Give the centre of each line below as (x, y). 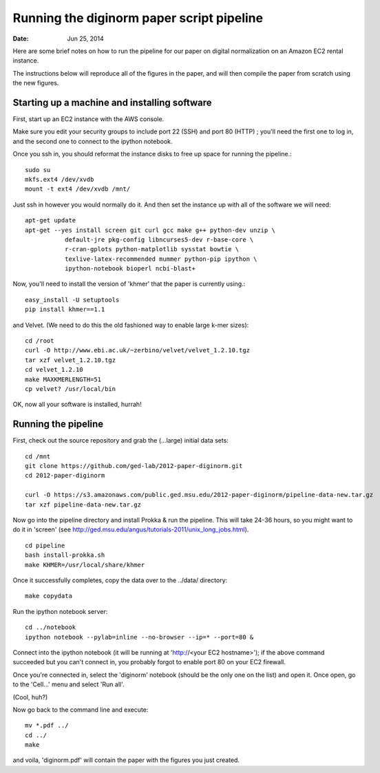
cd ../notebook (51, 627)
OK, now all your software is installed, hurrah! (77, 404)
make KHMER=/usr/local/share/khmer (85, 565)
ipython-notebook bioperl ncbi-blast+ (130, 269)
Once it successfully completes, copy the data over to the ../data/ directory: (120, 580)
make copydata (49, 596)
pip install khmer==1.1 (65, 309)
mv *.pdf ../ (47, 726)
